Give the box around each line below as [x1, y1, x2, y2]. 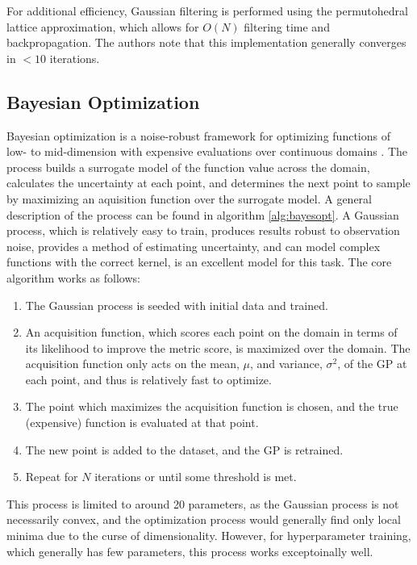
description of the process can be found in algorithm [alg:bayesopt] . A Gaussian [6, 206, 399, 223]
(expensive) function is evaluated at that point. [25, 414, 259, 431]
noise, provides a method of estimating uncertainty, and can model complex [6, 237, 381, 254]
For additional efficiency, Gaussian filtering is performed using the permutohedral [6, 2, 408, 19]
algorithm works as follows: [6, 269, 140, 286]
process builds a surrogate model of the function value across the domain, [6, 158, 370, 175]
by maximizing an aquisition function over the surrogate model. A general [6, 190, 372, 207]
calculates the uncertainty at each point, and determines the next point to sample [6, 174, 411, 191]
